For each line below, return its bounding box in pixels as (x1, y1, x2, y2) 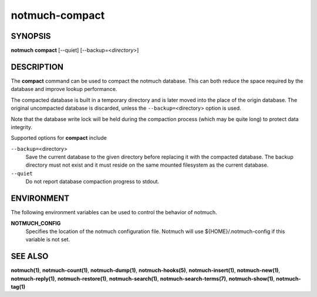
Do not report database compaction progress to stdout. (25, 178, 160, 185)
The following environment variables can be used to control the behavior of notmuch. (11, 209, 217, 216)
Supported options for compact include (11, 134, 107, 141)
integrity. (11, 123, 32, 130)
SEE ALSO (11, 251, 49, 261)
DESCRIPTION (11, 62, 64, 72)
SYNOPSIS (11, 31, 51, 41)
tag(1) (11, 283, 26, 291)
